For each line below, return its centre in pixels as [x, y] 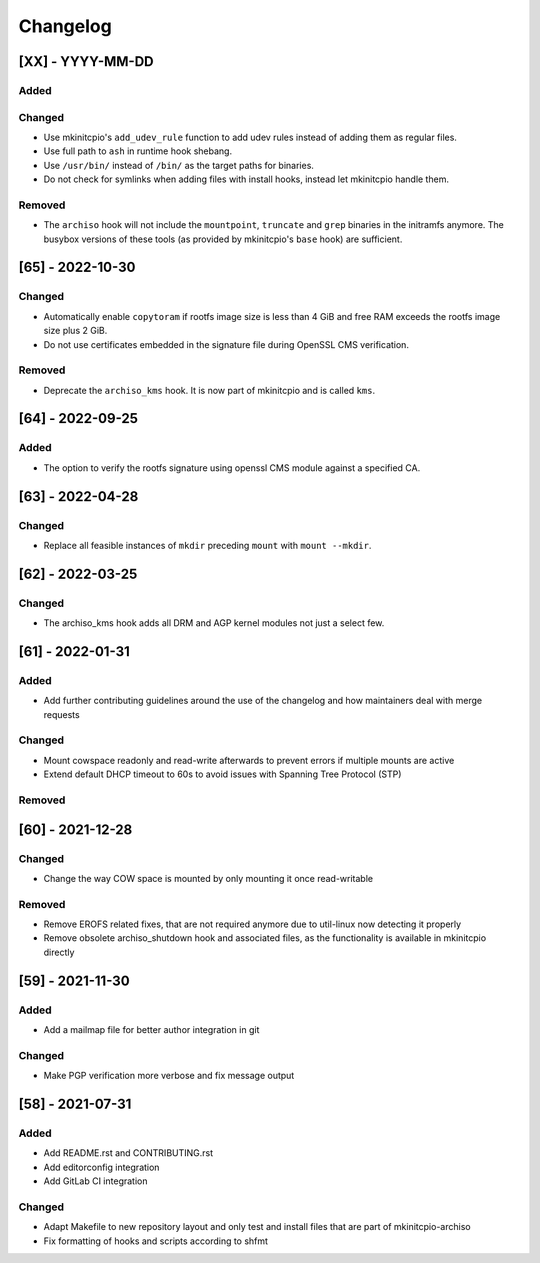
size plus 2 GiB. [75, 331]
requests [61, 714]
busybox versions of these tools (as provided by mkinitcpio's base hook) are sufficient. [223, 239]
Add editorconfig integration [101, 1167]
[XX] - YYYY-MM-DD [86, 61]
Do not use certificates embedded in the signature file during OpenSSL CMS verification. [226, 344]
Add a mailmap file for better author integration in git [151, 1029]
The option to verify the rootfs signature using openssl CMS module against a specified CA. [232, 467]
